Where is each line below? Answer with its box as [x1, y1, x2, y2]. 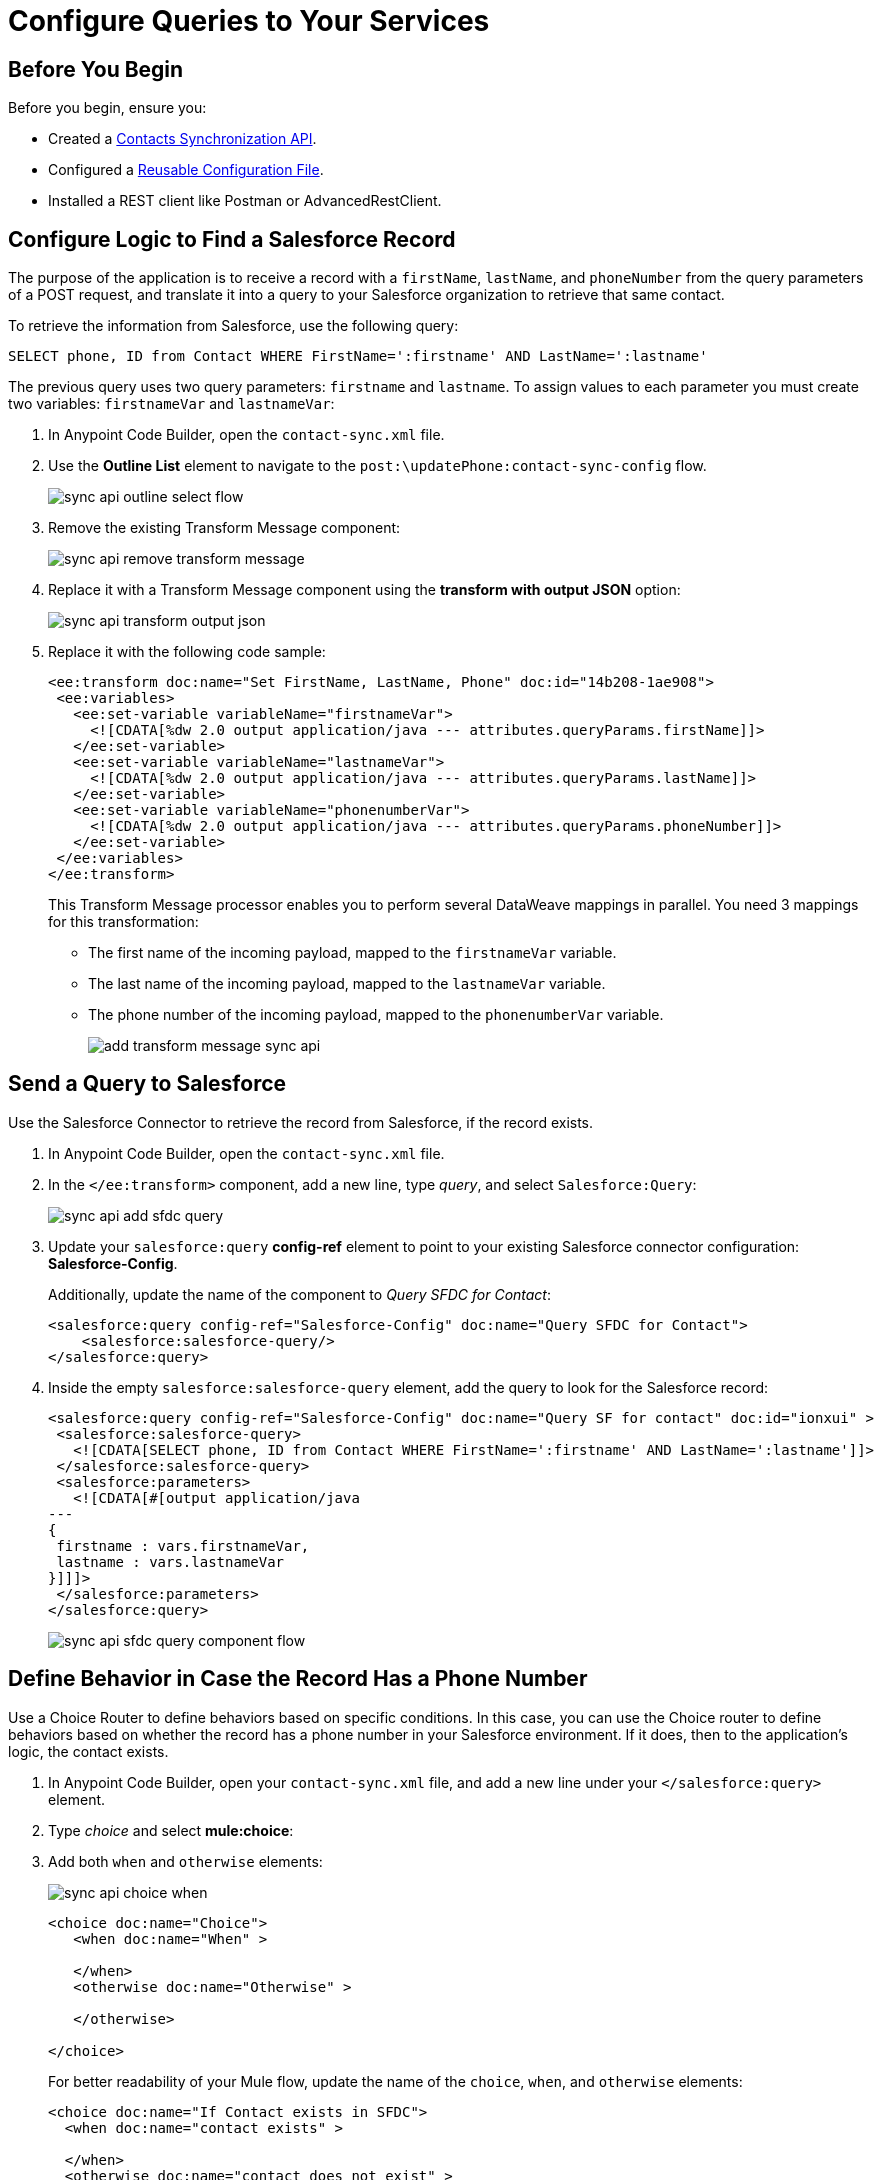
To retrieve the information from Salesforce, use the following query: [8, 317, 459, 335]
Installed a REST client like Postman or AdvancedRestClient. [48, 192, 442, 210]
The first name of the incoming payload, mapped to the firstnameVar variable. [88, 944, 617, 962]
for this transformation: [48, 913, 199, 931]
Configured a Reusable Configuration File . [48, 161, 324, 179]
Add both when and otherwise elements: [48, 1852, 323, 1870]
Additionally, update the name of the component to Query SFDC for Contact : [48, 1285, 552, 1303]
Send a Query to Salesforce [8, 1071, 287, 1097]
